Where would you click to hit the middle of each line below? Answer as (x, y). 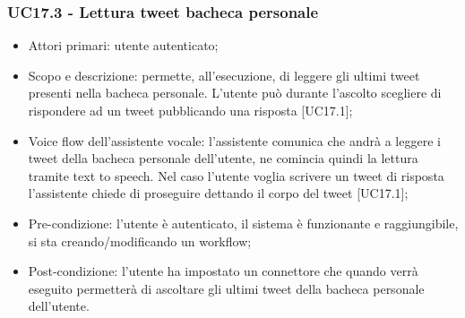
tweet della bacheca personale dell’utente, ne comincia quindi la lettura (223, 158)
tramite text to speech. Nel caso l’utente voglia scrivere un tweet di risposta (236, 175)
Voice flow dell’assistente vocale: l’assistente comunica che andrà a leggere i (234, 140)
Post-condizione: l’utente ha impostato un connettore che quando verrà (223, 271)
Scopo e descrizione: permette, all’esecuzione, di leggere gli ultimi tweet (224, 75)
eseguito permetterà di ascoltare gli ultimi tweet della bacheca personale (226, 288)
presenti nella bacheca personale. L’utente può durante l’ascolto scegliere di (235, 93)
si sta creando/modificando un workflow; (140, 241)
